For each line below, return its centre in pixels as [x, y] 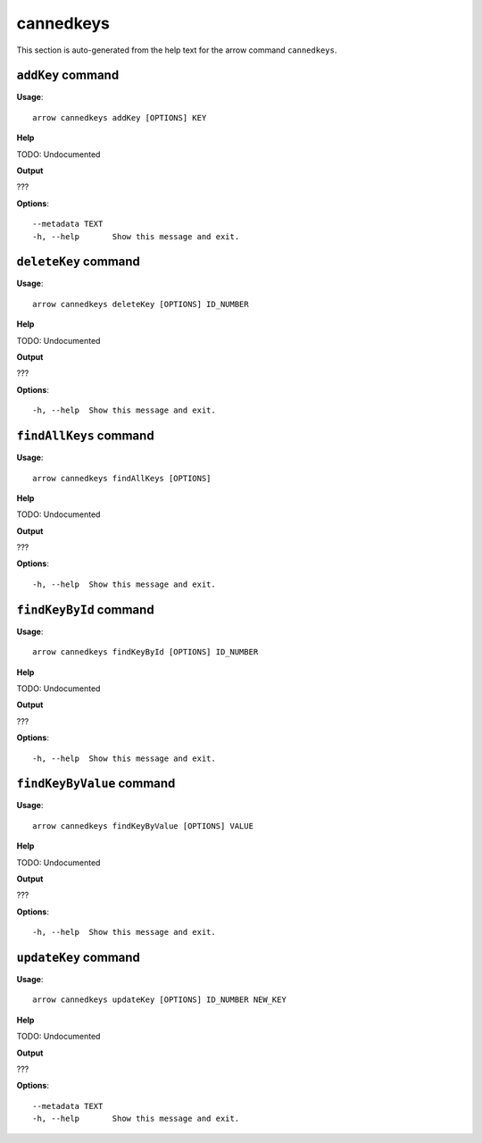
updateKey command [78, 957]
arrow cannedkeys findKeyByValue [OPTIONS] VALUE [143, 826]
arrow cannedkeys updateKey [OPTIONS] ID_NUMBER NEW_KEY [160, 1000]
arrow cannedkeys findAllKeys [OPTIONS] [122, 478]
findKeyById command [86, 609]
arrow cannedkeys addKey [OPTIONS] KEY [120, 117]
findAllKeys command [86, 436]
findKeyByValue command [96, 784]
